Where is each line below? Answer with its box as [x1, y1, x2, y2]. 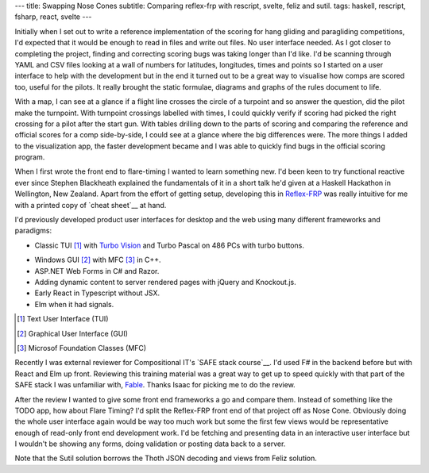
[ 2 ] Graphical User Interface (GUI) [17, 329, 129, 338]
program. [14, 152, 45, 162]
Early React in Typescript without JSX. [34, 288, 160, 298]
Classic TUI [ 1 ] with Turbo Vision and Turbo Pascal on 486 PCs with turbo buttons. [34, 240, 305, 250]
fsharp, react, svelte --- [14, 12, 92, 21]
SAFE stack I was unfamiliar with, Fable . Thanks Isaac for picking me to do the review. [14, 380, 296, 390]
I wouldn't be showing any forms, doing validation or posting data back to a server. [14, 439, 286, 448]
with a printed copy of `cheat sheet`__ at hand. [14, 200, 167, 210]
